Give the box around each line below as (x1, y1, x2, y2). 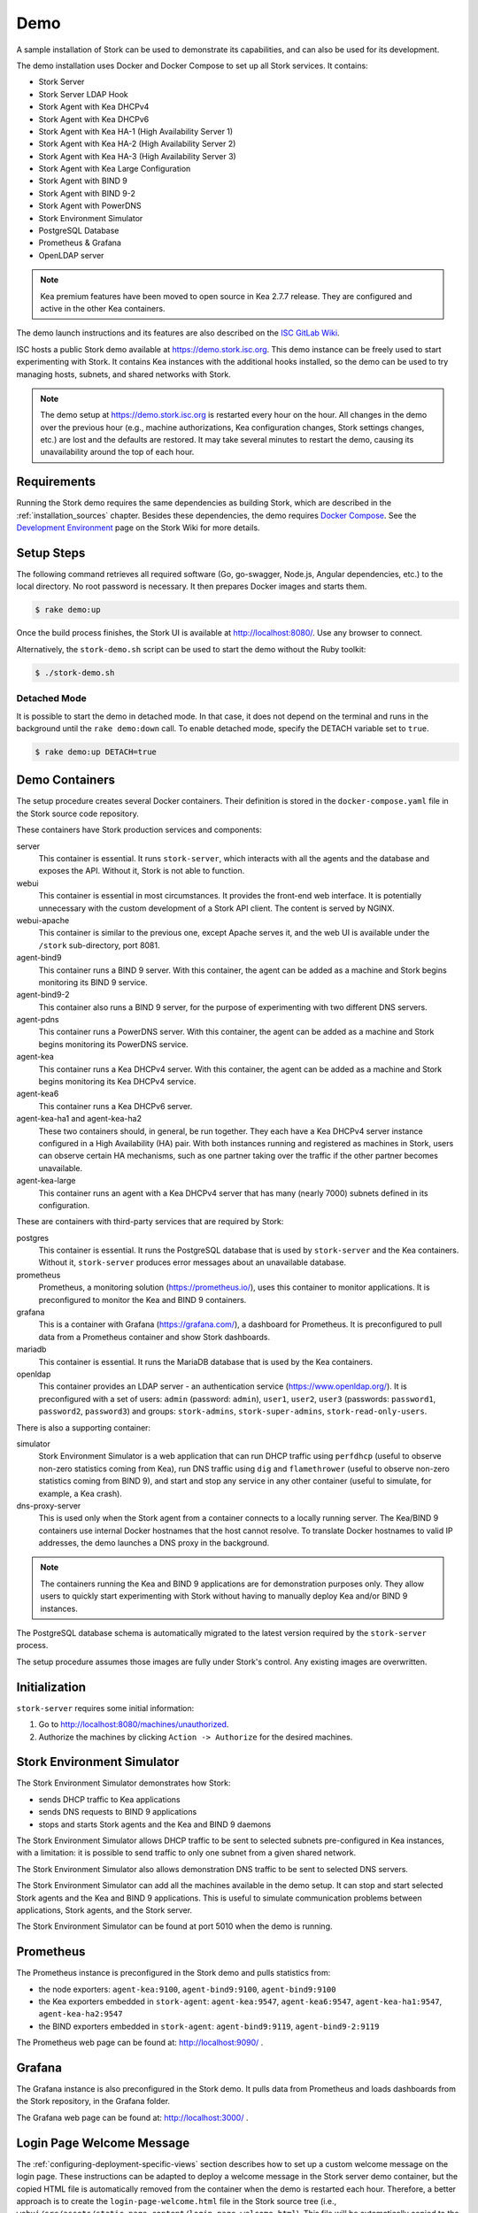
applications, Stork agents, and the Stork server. (16, 1904, 193, 1916)
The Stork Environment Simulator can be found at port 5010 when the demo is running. (16, 1921, 333, 1932)
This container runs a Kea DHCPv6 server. (38, 1100, 193, 1111)
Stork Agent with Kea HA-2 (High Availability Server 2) (38, 138, 236, 150)
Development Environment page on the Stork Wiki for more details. (16, 522, 260, 533)
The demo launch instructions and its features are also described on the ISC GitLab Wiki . (16, 328, 340, 338)
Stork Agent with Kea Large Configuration (38, 164, 191, 174)
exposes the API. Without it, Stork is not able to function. (38, 866, 245, 876)
